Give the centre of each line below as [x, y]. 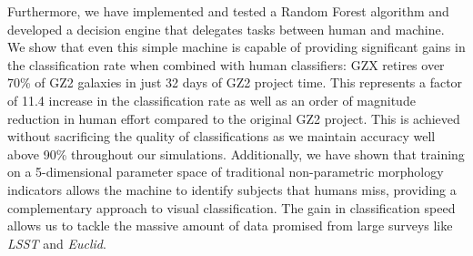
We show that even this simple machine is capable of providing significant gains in [236, 47]
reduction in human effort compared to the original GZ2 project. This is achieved [234, 118]
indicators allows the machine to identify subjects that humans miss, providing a [232, 189]
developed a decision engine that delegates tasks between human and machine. [226, 29]
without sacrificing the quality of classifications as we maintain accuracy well [221, 136]
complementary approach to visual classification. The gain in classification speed [231, 207]
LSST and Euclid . [57, 243]
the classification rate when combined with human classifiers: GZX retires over [226, 64]
